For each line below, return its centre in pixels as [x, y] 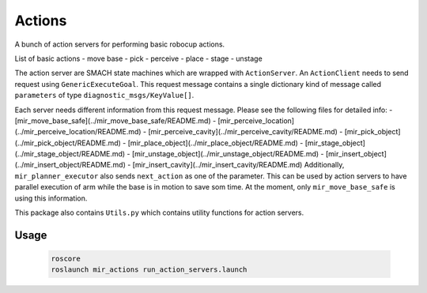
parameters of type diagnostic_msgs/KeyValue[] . [104, 96]
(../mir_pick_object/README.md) [68, 143]
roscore [66, 259]
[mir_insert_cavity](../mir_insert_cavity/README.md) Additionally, [238, 165]
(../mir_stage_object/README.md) [70, 154]
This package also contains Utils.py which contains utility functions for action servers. [159, 212]
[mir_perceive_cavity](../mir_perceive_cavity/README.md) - [245, 132]
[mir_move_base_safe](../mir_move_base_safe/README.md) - [115, 120]
